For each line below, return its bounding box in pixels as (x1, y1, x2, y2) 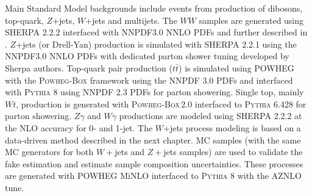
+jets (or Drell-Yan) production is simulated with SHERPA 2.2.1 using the (16, 37, 297, 50)
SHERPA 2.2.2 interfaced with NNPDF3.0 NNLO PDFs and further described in (5, 26, 308, 38)
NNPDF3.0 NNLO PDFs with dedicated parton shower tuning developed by (5, 49, 289, 62)
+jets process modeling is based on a (163, 121, 301, 134)
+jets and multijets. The (85, 13, 177, 26)
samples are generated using (199, 13, 304, 26)
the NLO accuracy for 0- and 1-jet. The (5, 121, 153, 134)
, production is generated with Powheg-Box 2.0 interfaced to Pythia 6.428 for (16, 97, 307, 110)
